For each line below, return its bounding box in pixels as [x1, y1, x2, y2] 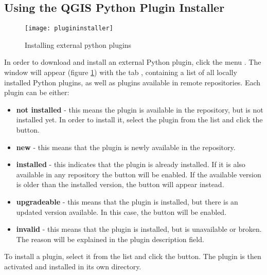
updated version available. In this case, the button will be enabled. [16, 206, 227, 217]
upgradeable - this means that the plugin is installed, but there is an [16, 196, 238, 207]
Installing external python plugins [25, 39, 132, 50]
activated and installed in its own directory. [4, 261, 141, 271]
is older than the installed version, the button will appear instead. [16, 179, 224, 190]
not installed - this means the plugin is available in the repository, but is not [16, 104, 263, 115]
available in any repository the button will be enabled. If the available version [16, 169, 261, 179]
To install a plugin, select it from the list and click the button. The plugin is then [4, 251, 261, 262]
